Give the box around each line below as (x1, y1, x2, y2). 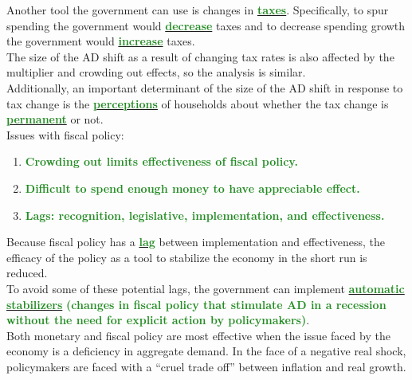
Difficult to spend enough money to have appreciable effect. (25, 179, 360, 196)
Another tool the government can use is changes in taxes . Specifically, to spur (6, 2, 389, 18)
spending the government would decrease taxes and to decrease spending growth (6, 17, 406, 33)
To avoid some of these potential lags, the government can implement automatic (6, 280, 405, 296)
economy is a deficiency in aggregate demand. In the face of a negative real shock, (6, 343, 406, 359)
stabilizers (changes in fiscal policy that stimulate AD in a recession (6, 296, 386, 312)
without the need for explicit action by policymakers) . (6, 311, 310, 328)
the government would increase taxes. (6, 33, 195, 49)
